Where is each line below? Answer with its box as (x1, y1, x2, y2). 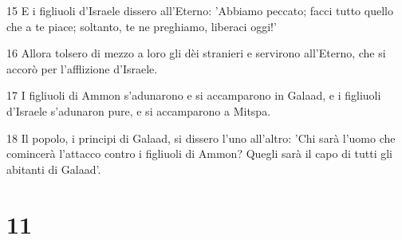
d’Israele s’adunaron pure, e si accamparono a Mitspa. (6, 102, 271, 119)
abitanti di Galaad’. (6, 160, 101, 177)
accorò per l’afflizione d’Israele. (6, 60, 158, 77)
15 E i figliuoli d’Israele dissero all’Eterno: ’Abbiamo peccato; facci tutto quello (6, 2, 393, 18)
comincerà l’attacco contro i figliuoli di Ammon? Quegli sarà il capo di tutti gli (6, 145, 392, 162)
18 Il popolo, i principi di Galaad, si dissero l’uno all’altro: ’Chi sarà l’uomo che (6, 129, 396, 146)
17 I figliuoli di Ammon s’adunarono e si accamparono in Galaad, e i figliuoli (6, 87, 381, 104)
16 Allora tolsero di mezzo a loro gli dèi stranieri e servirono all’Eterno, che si (6, 45, 386, 61)
